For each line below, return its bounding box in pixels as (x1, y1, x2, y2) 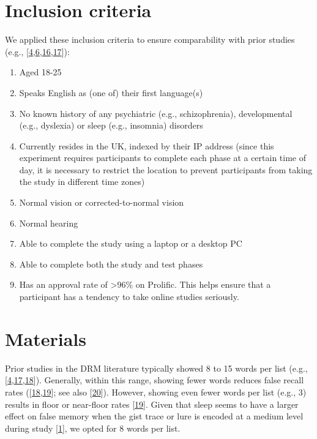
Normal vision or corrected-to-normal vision (19, 196, 184, 209)
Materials (5, 326, 87, 351)
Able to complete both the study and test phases (19, 257, 203, 270)
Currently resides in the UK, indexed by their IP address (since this (19, 139, 274, 152)
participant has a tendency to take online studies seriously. (19, 290, 239, 303)
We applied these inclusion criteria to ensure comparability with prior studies (5, 33, 295, 46)
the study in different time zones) (19, 175, 145, 188)
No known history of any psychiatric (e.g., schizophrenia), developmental (19, 107, 293, 119)
